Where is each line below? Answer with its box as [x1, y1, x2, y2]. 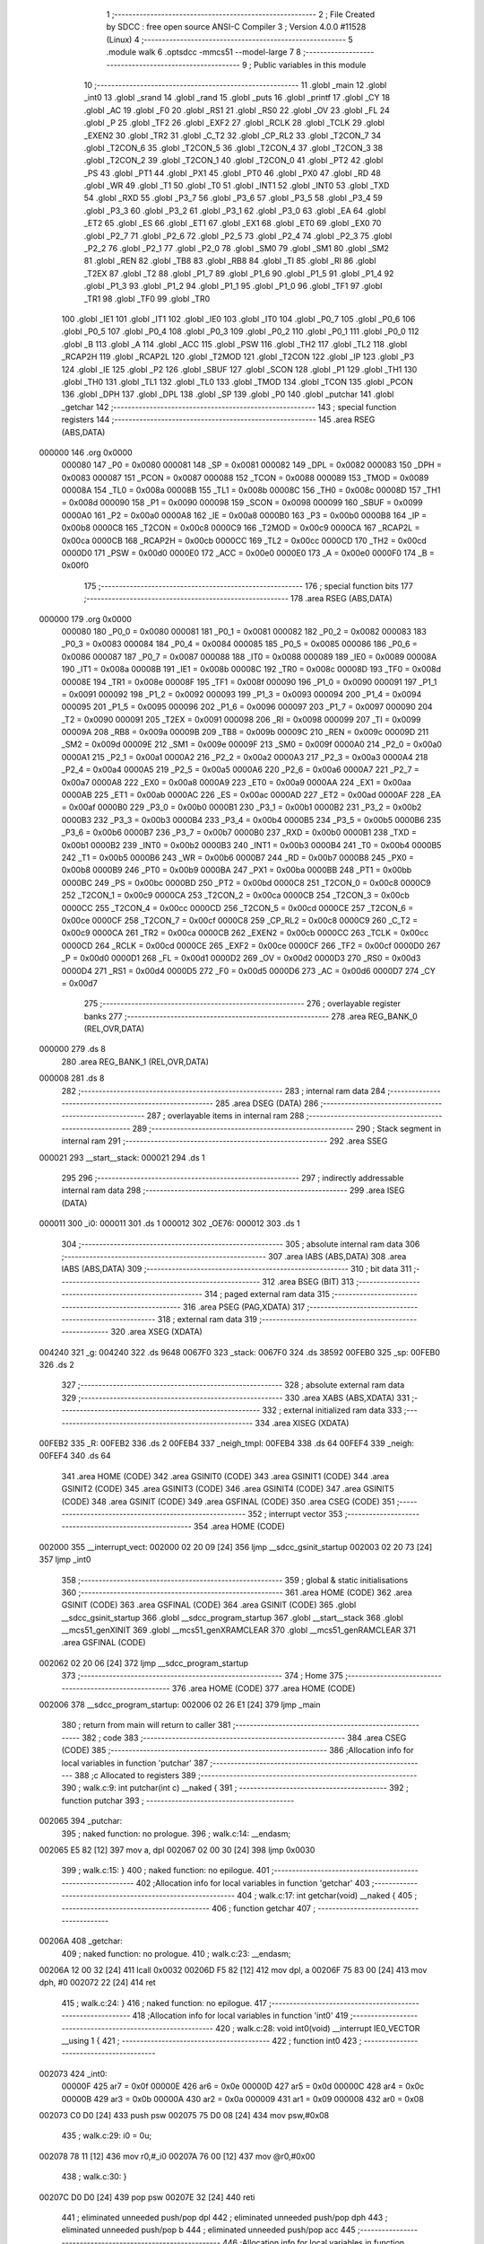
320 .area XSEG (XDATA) [110, 1327, 203, 1337]
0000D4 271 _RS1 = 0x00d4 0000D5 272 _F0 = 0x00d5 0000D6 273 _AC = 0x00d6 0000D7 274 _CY [61, 965, 436, 976]
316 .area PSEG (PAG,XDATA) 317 [182, 1302, 306, 1312]
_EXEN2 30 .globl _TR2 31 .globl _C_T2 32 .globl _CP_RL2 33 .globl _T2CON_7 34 [83, 130, 382, 141]
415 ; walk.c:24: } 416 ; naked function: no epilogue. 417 [61, 1997, 268, 2008]
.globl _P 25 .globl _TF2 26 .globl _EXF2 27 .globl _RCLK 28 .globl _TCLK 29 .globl [83, 118, 385, 128]
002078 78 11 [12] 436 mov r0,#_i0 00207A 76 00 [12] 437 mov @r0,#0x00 [39, 2151, 315, 2161]
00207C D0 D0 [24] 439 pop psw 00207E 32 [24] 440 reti [39, 2191, 255, 2203]
